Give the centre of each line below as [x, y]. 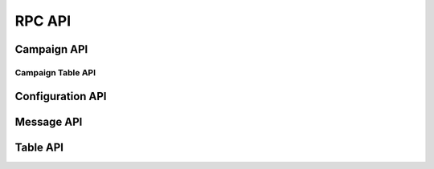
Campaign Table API [55, 72]
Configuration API [61, 96]
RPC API [43, 21]
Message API [49, 121]
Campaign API [51, 49]
